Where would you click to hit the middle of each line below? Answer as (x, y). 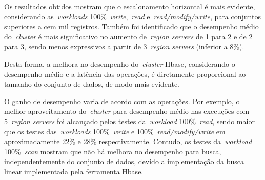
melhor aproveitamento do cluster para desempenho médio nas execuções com (127, 111)
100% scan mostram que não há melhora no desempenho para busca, (113, 151)
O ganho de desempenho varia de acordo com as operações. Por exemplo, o (122, 101)
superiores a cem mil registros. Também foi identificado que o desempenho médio (131, 26)
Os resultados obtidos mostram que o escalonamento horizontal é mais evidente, (130, 6)
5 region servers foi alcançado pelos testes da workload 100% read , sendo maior (129, 121)
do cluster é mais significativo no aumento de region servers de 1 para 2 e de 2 (128, 36)
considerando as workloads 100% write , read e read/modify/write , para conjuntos (132, 16)
